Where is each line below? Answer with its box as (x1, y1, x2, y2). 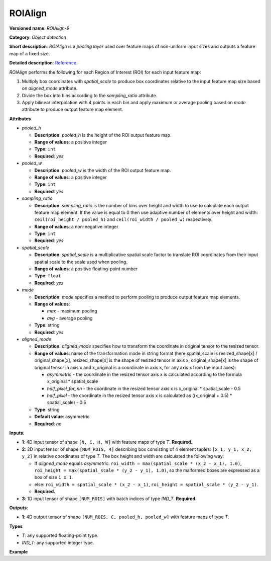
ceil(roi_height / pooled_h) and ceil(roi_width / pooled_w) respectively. (34, 216, 213, 222)
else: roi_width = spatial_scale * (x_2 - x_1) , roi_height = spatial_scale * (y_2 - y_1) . (34, 481, 258, 488)
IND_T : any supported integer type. (22, 539, 94, 545)
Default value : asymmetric (34, 414, 90, 420)
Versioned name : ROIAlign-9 (9, 25, 70, 31)
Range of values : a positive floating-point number (34, 266, 138, 272)
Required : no (34, 421, 62, 427)
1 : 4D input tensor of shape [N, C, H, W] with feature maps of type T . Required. (22, 439, 193, 445)
